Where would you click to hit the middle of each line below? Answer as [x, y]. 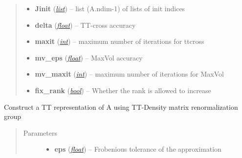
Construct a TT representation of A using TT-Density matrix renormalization [121, 107]
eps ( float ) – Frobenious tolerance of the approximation [138, 149]
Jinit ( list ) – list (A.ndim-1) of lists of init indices [110, 8]
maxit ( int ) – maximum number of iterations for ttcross [120, 41]
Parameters [40, 132]
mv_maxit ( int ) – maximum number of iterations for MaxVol [129, 74]
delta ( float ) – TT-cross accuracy [85, 25]
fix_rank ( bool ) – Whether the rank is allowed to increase [123, 90]
